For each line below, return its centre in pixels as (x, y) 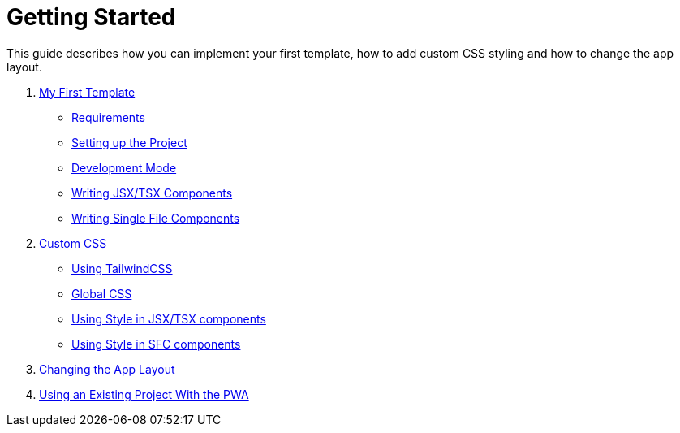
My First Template (87, 92)
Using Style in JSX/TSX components (169, 318)
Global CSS (102, 293)
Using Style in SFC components (156, 344)
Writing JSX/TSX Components (152, 193)
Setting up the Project (129, 142)
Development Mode (124, 167)
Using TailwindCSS (122, 268)
